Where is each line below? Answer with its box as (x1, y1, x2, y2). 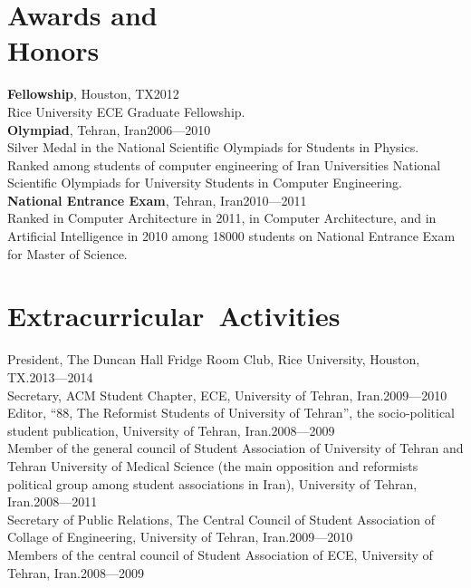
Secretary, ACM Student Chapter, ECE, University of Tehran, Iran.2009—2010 (7, 385, 447, 404)
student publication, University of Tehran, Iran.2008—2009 (7, 420, 335, 439)
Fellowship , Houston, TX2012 (7, 84, 179, 103)
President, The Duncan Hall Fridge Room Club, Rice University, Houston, (7, 350, 420, 369)
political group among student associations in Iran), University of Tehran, (7, 474, 418, 493)
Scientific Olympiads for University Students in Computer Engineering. (7, 173, 402, 192)
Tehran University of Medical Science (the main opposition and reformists (7, 456, 418, 475)
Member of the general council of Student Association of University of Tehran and (7, 439, 464, 458)
